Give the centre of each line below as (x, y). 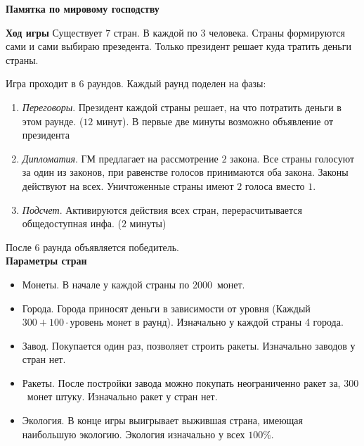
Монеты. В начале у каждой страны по (106, 284)
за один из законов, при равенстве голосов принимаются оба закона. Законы (185, 172)
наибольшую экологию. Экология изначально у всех (134, 434)
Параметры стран (46, 261)
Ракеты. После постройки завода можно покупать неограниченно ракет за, (181, 382)
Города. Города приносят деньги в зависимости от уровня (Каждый (166, 308)
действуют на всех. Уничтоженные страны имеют (128, 185)
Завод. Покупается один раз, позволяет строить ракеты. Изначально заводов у (189, 345)
